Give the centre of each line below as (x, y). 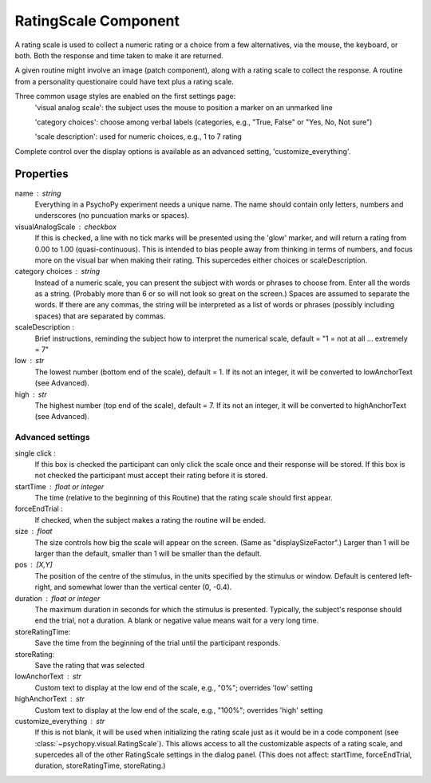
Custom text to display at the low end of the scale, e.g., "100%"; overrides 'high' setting (179, 710)
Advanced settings (53, 437)
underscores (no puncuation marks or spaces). (112, 216)
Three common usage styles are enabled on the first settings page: (125, 97)
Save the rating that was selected (90, 665)
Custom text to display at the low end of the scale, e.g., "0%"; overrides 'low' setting (174, 687)
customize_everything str (60, 721)
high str (31, 394)
